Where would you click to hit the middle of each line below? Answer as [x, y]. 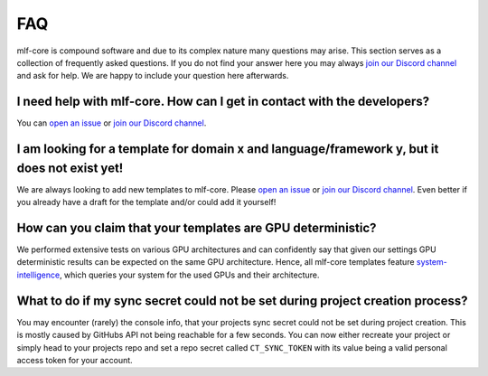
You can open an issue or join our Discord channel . [112, 123]
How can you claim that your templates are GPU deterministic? [197, 227]
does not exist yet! [70, 168]
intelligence [38, 275]
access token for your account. [75, 360]
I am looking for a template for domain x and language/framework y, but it [228, 149]
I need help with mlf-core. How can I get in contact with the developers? [223, 102]
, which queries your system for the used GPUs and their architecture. [189, 275]
